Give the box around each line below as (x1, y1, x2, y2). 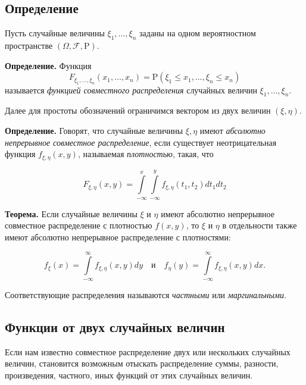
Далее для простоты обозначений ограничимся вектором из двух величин (5, 104, 271, 117)
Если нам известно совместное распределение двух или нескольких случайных (5, 345, 291, 358)
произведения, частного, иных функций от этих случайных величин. (5, 368, 253, 381)
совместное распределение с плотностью (5, 219, 152, 231)
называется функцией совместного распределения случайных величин (5, 83, 257, 96)
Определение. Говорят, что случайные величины (5, 124, 183, 136)
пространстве (5, 39, 53, 51)
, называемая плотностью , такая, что (77, 148, 214, 160)
